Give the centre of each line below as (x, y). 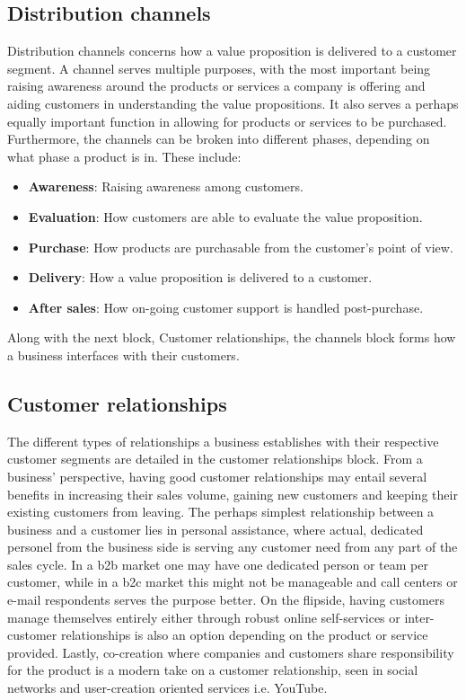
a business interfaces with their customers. (123, 354)
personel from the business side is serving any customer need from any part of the (233, 547)
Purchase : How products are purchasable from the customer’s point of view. (241, 247)
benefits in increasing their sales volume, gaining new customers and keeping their (233, 494)
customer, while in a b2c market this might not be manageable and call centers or (233, 582)
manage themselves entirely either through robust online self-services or (204, 617)
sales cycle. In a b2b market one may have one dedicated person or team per (218, 564)
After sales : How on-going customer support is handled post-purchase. (226, 307)
